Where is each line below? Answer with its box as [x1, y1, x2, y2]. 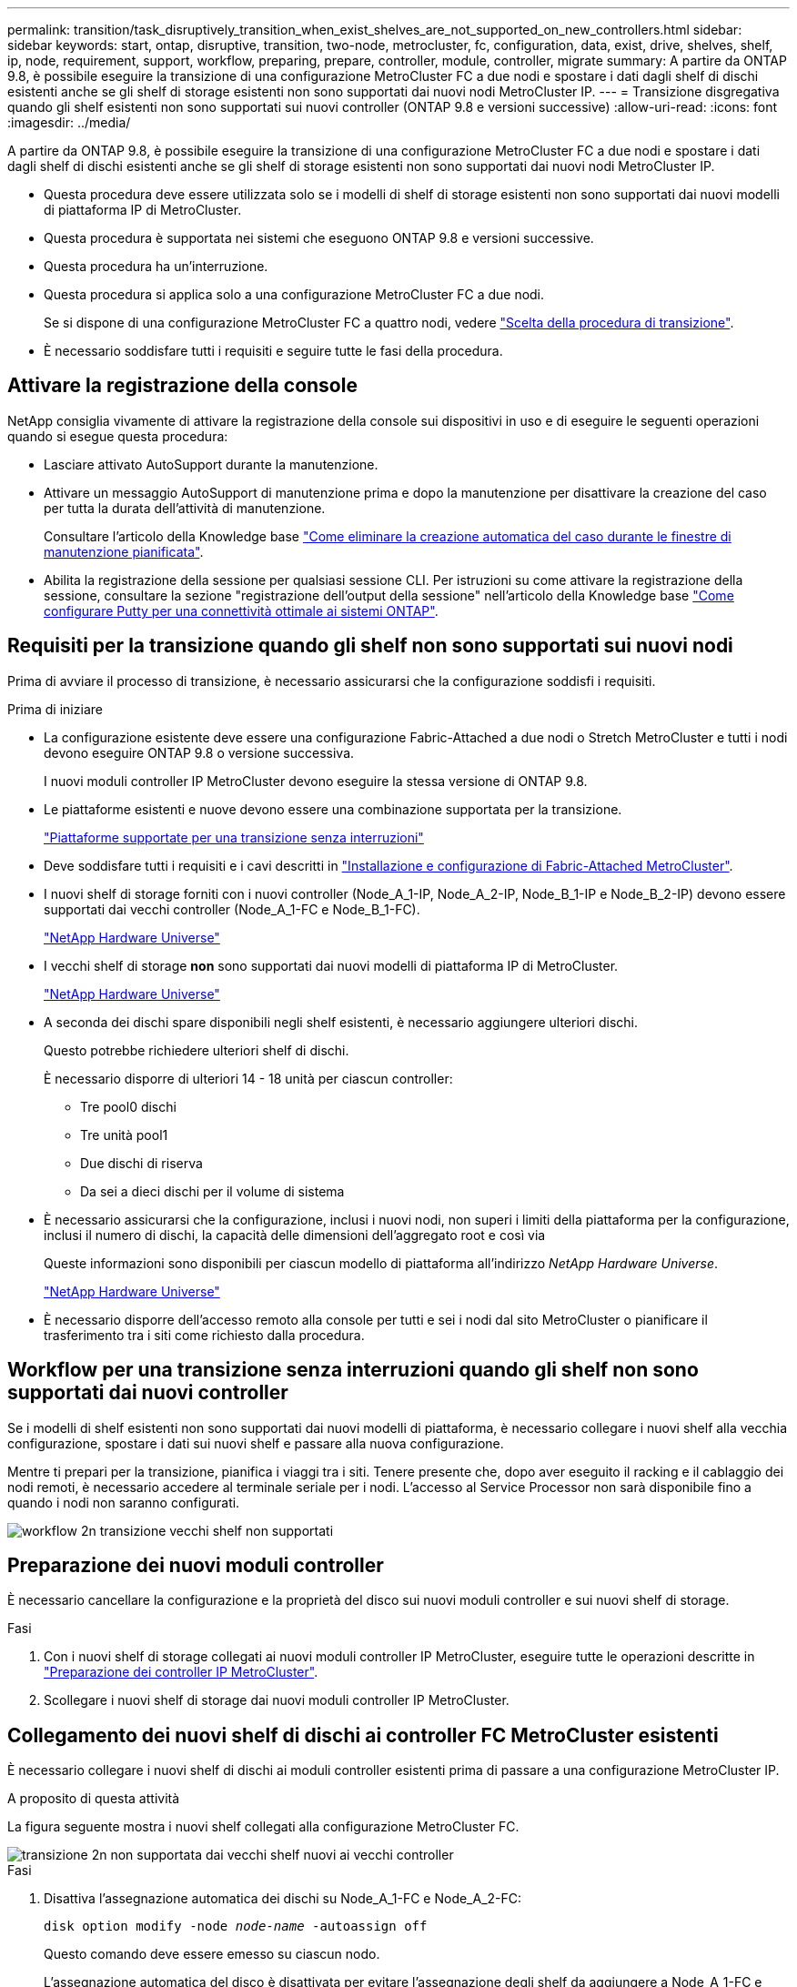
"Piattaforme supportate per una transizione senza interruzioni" [44, 829, 424, 845]
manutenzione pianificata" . [44, 543, 204, 560]
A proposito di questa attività [7, 1790, 180, 1807]
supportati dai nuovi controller [7, 1381, 288, 1405]
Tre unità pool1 [80, 1126, 168, 1143]
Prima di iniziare [7, 701, 103, 717]
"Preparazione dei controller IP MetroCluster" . [44, 1664, 318, 1680]
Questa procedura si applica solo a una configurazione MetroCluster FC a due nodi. [44, 287, 545, 302]
